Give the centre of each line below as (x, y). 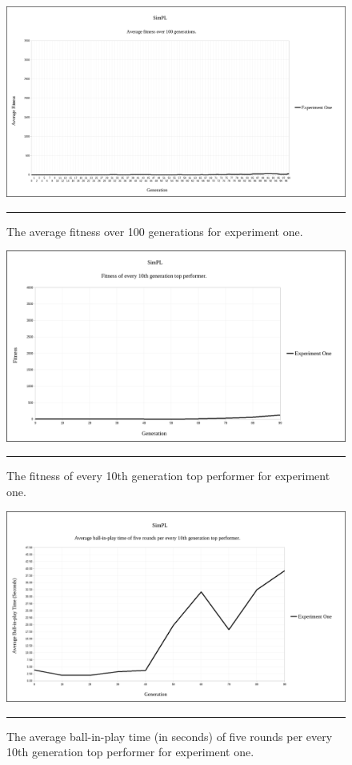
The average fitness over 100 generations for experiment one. (155, 231)
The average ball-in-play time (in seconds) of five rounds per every (170, 736)
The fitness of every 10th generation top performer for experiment (168, 476)
